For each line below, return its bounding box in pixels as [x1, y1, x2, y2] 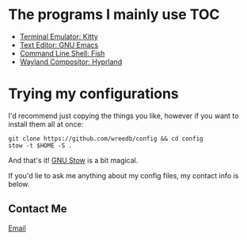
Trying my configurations [8, 85, 180, 103]
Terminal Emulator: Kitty [19, 32, 99, 41]
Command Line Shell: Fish [19, 48, 105, 58]
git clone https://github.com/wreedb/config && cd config [8, 135, 203, 143]
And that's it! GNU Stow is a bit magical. [8, 155, 139, 165]
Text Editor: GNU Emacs [19, 40, 99, 49]
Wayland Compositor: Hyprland [19, 57, 123, 67]
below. [8, 179, 30, 189]
